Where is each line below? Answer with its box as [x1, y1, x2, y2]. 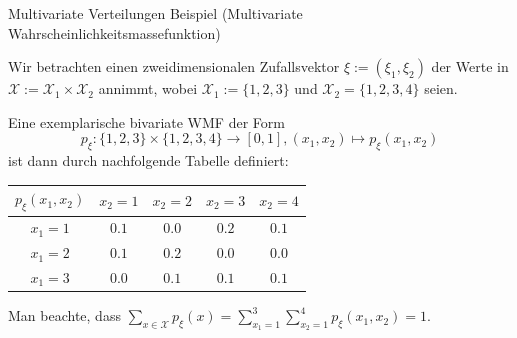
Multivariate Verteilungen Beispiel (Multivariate [8, 3, 303, 23]
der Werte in [431, 56, 509, 77]
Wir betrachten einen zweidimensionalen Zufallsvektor [8, 56, 340, 77]
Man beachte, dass [8, 305, 121, 326]
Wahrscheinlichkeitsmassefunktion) [8, 22, 221, 43]
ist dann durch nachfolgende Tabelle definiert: [8, 150, 289, 171]
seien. [424, 78, 458, 99]
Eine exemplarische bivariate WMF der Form [8, 111, 285, 132]
